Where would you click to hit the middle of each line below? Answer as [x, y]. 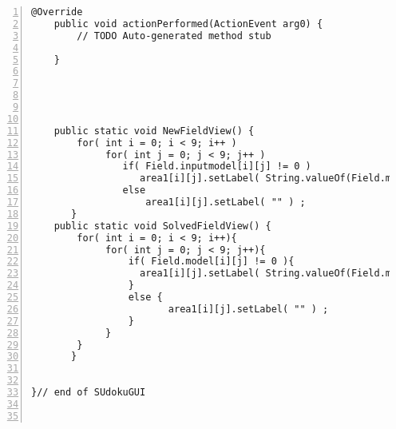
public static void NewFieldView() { [154, 131]
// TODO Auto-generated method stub [174, 36]
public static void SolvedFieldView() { [162, 226]
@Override [57, 12]
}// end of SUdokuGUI [89, 392]
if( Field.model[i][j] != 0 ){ [211, 262]
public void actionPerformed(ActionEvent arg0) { [188, 24]
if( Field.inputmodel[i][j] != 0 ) [217, 167]
